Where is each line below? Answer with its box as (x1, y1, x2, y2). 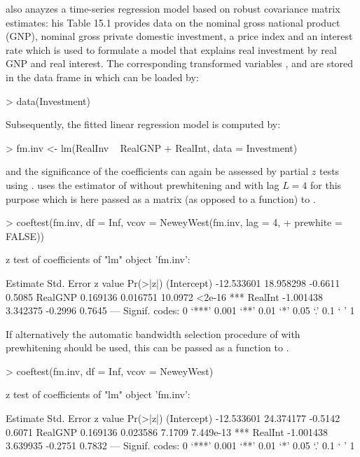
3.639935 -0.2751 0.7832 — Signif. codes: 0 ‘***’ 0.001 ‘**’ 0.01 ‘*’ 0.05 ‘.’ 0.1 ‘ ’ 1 (6, 438, 355, 453)
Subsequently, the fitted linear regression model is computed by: (6, 117, 281, 132)
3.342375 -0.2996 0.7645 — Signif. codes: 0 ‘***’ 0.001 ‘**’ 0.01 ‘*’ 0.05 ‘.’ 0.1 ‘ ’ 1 (6, 303, 355, 318)
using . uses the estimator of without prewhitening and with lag (6, 177, 279, 192)
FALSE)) (6, 228, 45, 243)
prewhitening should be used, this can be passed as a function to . (6, 340, 289, 355)
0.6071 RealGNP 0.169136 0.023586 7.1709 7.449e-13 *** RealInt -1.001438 (6, 424, 328, 439)
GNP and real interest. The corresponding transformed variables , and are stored (6, 56, 354, 71)
